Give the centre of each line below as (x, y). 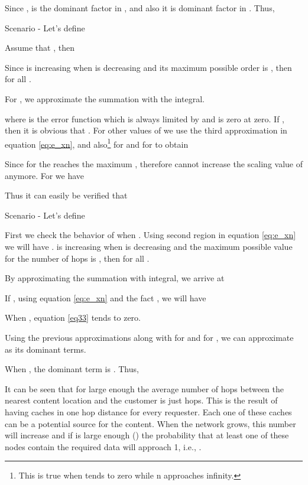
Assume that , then (40, 48)
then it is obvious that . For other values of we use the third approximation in (146, 130)
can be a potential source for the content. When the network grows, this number (150, 423)
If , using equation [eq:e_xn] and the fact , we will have (106, 297)
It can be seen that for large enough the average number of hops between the (144, 388)
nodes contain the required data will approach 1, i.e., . (103, 446)
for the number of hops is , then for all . (77, 258)
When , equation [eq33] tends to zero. (73, 318)
